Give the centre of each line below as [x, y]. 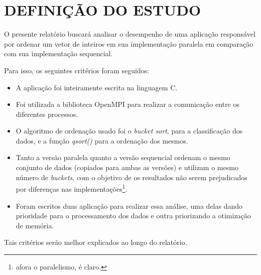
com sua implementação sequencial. [58, 53]
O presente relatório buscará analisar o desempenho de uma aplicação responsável [130, 34]
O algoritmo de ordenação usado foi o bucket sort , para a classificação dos [129, 131]
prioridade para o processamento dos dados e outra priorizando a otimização [133, 216]
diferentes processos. [47, 114]
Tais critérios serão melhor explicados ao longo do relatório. [96, 242]
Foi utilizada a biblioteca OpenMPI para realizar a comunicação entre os [127, 104]
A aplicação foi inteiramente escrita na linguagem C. [97, 87]
